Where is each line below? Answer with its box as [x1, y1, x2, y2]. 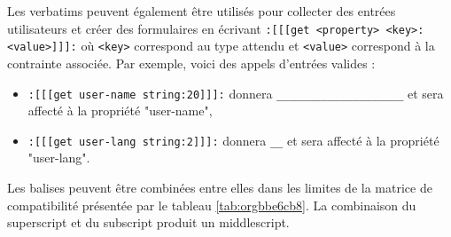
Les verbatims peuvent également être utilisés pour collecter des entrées [7, 2, 396, 20]
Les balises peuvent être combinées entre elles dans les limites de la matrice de [7, 178, 432, 196]
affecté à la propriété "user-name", [27, 101, 213, 120]
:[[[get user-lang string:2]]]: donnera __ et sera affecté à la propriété [27, 130, 439, 149]
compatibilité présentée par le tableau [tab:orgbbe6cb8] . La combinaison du [7, 195, 416, 214]
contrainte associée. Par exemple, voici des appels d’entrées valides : [7, 53, 376, 72]
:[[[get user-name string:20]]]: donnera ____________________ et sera [27, 83, 444, 102]
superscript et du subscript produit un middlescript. [7, 213, 290, 232]
